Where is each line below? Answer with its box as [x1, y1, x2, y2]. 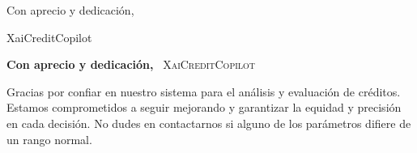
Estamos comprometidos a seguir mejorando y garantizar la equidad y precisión [6, 99, 402, 116]
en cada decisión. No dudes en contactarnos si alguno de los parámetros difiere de [6, 114, 411, 131]
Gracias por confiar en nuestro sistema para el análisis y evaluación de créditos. [6, 83, 401, 100]
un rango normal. [6, 130, 92, 147]
